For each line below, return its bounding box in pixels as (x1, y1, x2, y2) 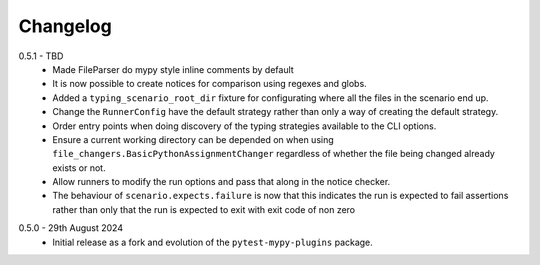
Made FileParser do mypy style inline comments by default (52, 63, 294, 75)
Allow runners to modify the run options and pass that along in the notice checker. (52, 176, 391, 188)
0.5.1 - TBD (18, 50, 64, 62)
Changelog (18, 15, 112, 37)
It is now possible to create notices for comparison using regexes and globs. (52, 78, 367, 90)
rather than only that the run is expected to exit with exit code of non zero (52, 203, 356, 215)
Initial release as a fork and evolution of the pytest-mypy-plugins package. (52, 236, 374, 248)
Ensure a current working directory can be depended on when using (52, 133, 334, 145)
